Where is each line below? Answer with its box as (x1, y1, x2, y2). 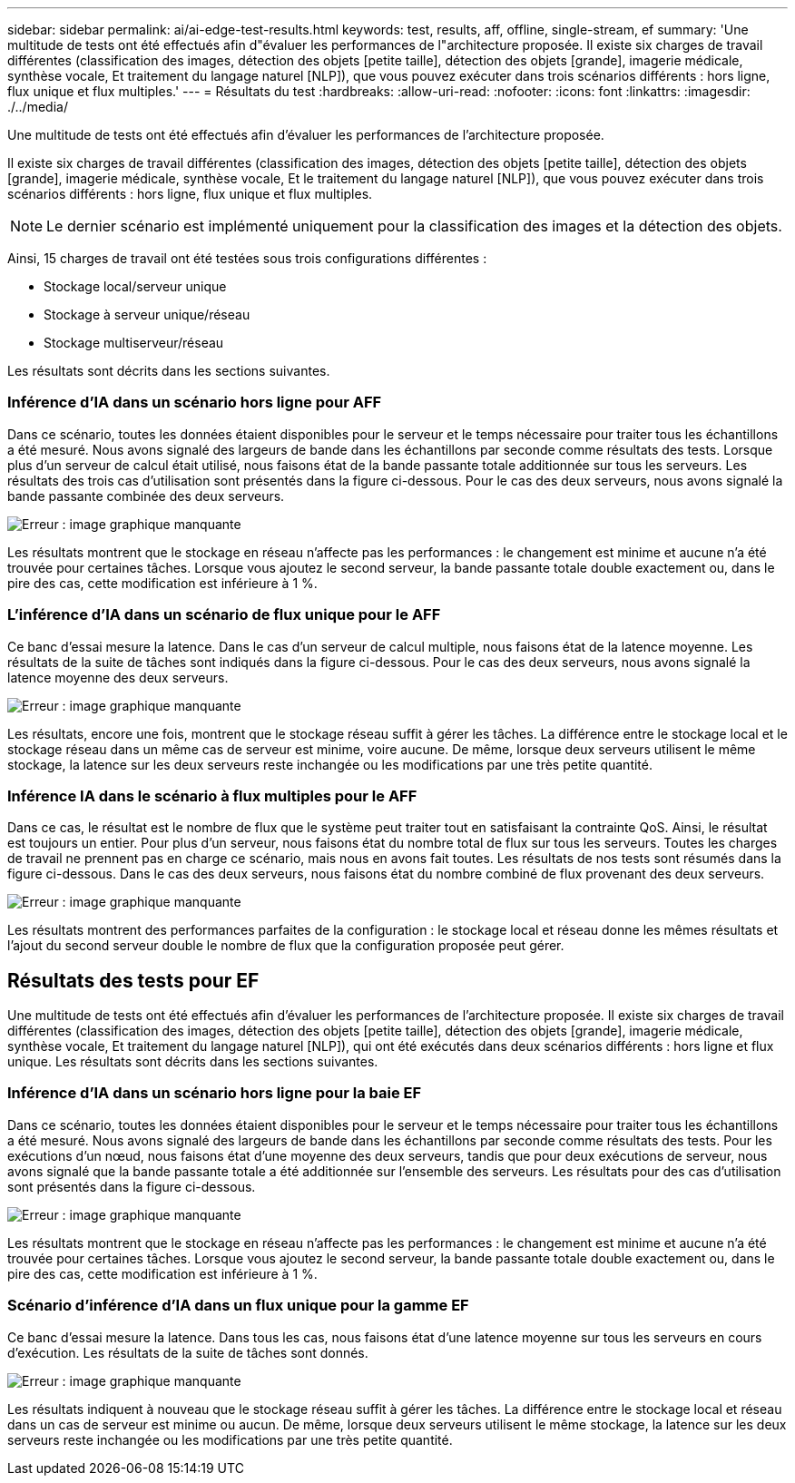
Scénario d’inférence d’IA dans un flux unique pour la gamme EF (7, 1296, 469, 1315)
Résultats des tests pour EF (7, 968, 260, 992)
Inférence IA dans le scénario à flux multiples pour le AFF (7, 786, 417, 805)
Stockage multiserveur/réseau (44, 335, 224, 350)
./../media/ (7, 99, 68, 114)
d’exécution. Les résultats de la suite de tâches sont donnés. (7, 1344, 368, 1360)
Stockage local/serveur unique (44, 279, 227, 294)
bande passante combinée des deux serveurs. (7, 487, 285, 504)
